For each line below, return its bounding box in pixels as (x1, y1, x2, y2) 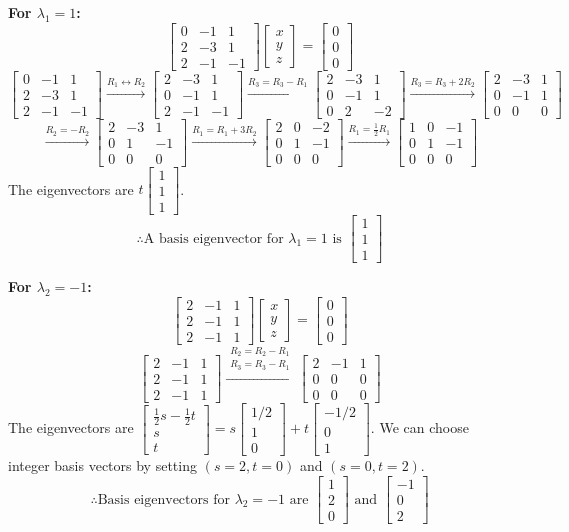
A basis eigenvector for (143, 231, 284, 246)
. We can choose (370, 417, 469, 438)
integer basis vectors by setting (8, 455, 197, 476)
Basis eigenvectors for (97, 492, 230, 507)
